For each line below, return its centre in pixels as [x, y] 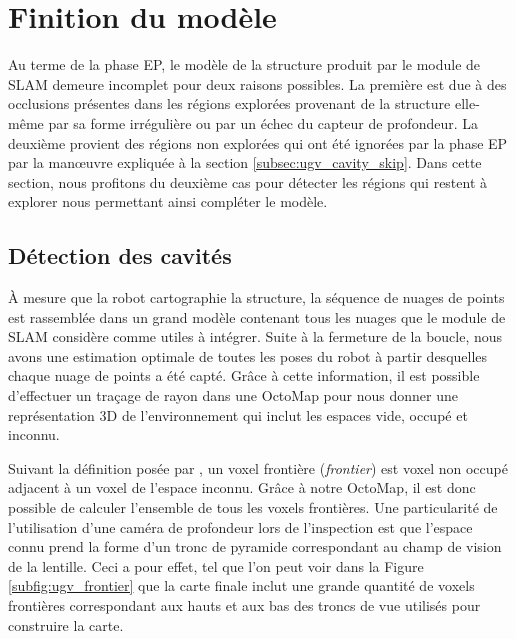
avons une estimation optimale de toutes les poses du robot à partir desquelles [248, 355]
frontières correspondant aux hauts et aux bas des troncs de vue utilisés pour [244, 604]
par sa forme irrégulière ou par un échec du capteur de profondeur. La [263, 122]
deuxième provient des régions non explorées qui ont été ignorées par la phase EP [258, 142]
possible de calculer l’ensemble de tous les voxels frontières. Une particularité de [253, 507]
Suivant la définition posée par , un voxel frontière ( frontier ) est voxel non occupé [258, 467]
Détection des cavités [120, 255]
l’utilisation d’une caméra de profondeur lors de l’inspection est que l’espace [240, 526]
